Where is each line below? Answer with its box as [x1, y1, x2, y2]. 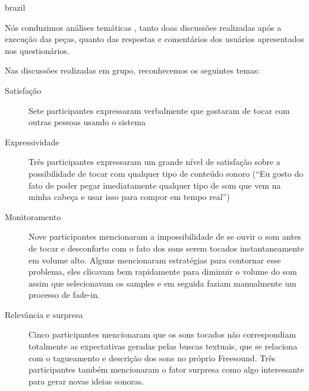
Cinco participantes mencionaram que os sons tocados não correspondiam [29, 328, 297, 341]
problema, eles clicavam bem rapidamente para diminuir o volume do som [29, 265, 297, 278]
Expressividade [5, 135, 59, 148]
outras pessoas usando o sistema [29, 116, 146, 128]
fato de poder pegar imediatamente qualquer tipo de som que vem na [29, 179, 281, 191]
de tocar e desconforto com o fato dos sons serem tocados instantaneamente [29, 241, 304, 254]
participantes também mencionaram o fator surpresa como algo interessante [29, 363, 304, 376]
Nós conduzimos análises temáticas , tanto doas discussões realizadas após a [5, 21, 282, 33]
